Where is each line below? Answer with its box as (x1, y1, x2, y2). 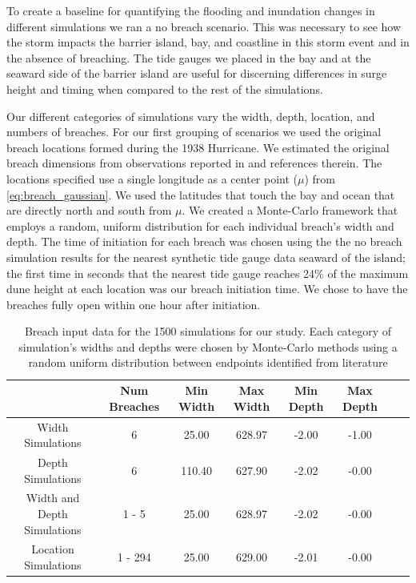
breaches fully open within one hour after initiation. (6, 296, 261, 312)
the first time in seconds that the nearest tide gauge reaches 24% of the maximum (6, 264, 409, 281)
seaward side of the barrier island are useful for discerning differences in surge (6, 65, 387, 82)
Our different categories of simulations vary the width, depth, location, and (6, 107, 375, 124)
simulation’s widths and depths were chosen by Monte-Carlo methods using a (18, 338, 398, 355)
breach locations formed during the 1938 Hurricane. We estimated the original (6, 139, 390, 155)
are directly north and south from (6, 202, 172, 219)
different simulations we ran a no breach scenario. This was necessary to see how (6, 18, 402, 34)
